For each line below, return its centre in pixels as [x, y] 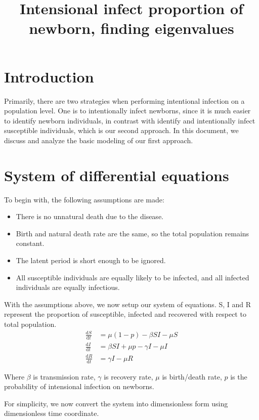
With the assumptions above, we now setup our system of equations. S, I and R [128, 304]
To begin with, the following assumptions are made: [84, 199]
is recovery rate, [128, 376]
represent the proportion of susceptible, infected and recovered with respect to [125, 314]
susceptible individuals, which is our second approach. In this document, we [121, 130]
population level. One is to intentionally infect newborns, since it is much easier [127, 111]
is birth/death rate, [192, 376]
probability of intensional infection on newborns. [79, 386]
